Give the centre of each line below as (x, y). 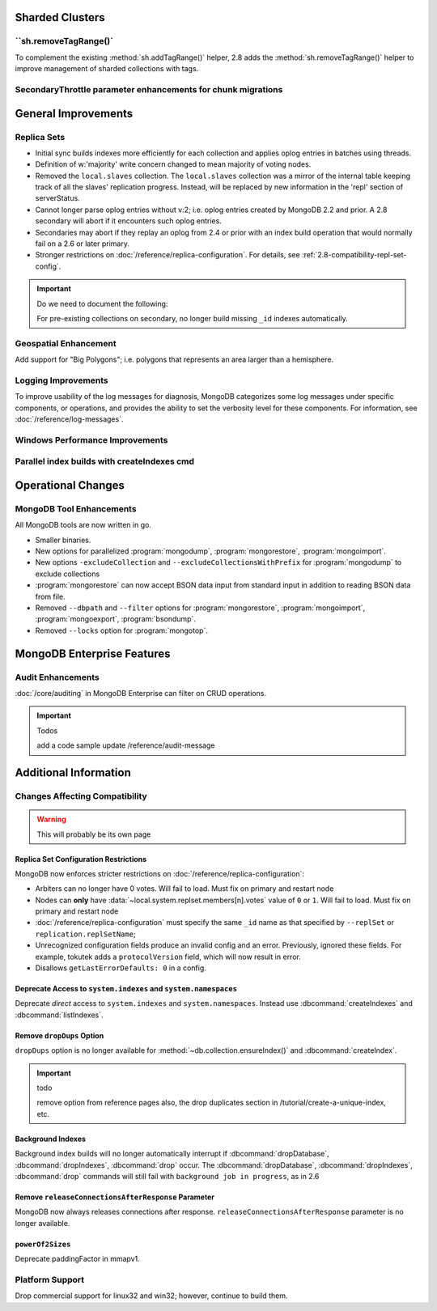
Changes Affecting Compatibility (81, 796)
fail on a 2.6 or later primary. (82, 244)
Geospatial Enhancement (66, 343)
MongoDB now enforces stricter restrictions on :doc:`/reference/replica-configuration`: (160, 873)
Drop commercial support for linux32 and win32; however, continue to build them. (151, 1296)
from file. (50, 596)
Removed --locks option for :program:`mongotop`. (121, 630)
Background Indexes (51, 1139)
